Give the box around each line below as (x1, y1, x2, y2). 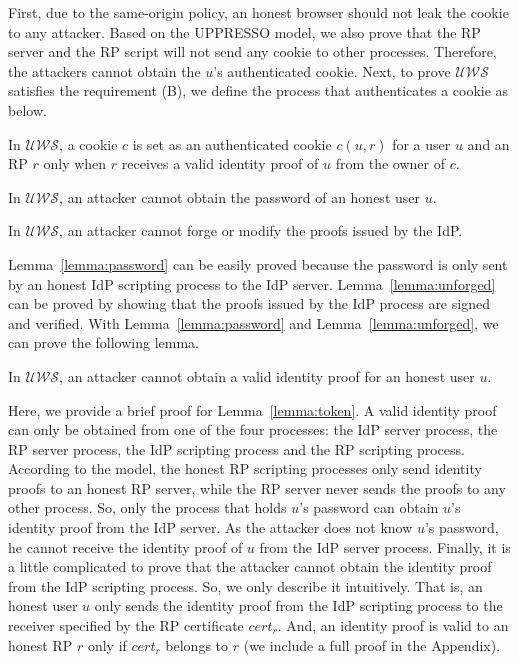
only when (43, 153, 107, 174)
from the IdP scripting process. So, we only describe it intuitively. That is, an (8, 575, 483, 596)
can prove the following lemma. (8, 332, 199, 353)
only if (87, 634, 127, 655)
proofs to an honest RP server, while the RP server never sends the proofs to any (8, 477, 506, 498)
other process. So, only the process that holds (8, 497, 287, 518)
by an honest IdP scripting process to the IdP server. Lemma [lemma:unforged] (8, 273, 496, 294)
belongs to (165, 634, 229, 655)
